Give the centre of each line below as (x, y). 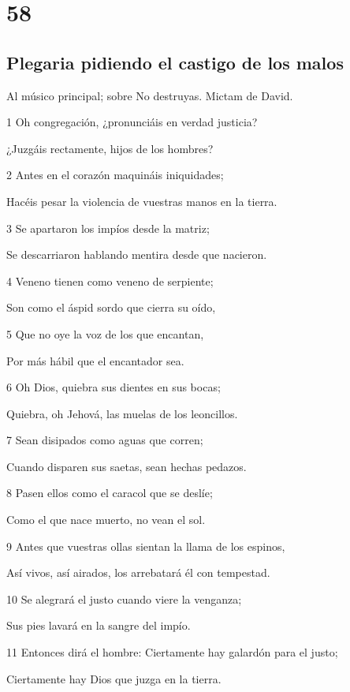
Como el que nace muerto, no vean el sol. (106, 520)
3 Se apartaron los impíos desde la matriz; (108, 228)
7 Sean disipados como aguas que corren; (105, 440)
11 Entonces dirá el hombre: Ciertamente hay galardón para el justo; (172, 652)
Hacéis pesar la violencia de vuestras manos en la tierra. (142, 201)
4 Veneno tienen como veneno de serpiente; (110, 281)
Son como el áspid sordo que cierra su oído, (111, 307)
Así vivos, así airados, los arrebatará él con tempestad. (138, 572)
